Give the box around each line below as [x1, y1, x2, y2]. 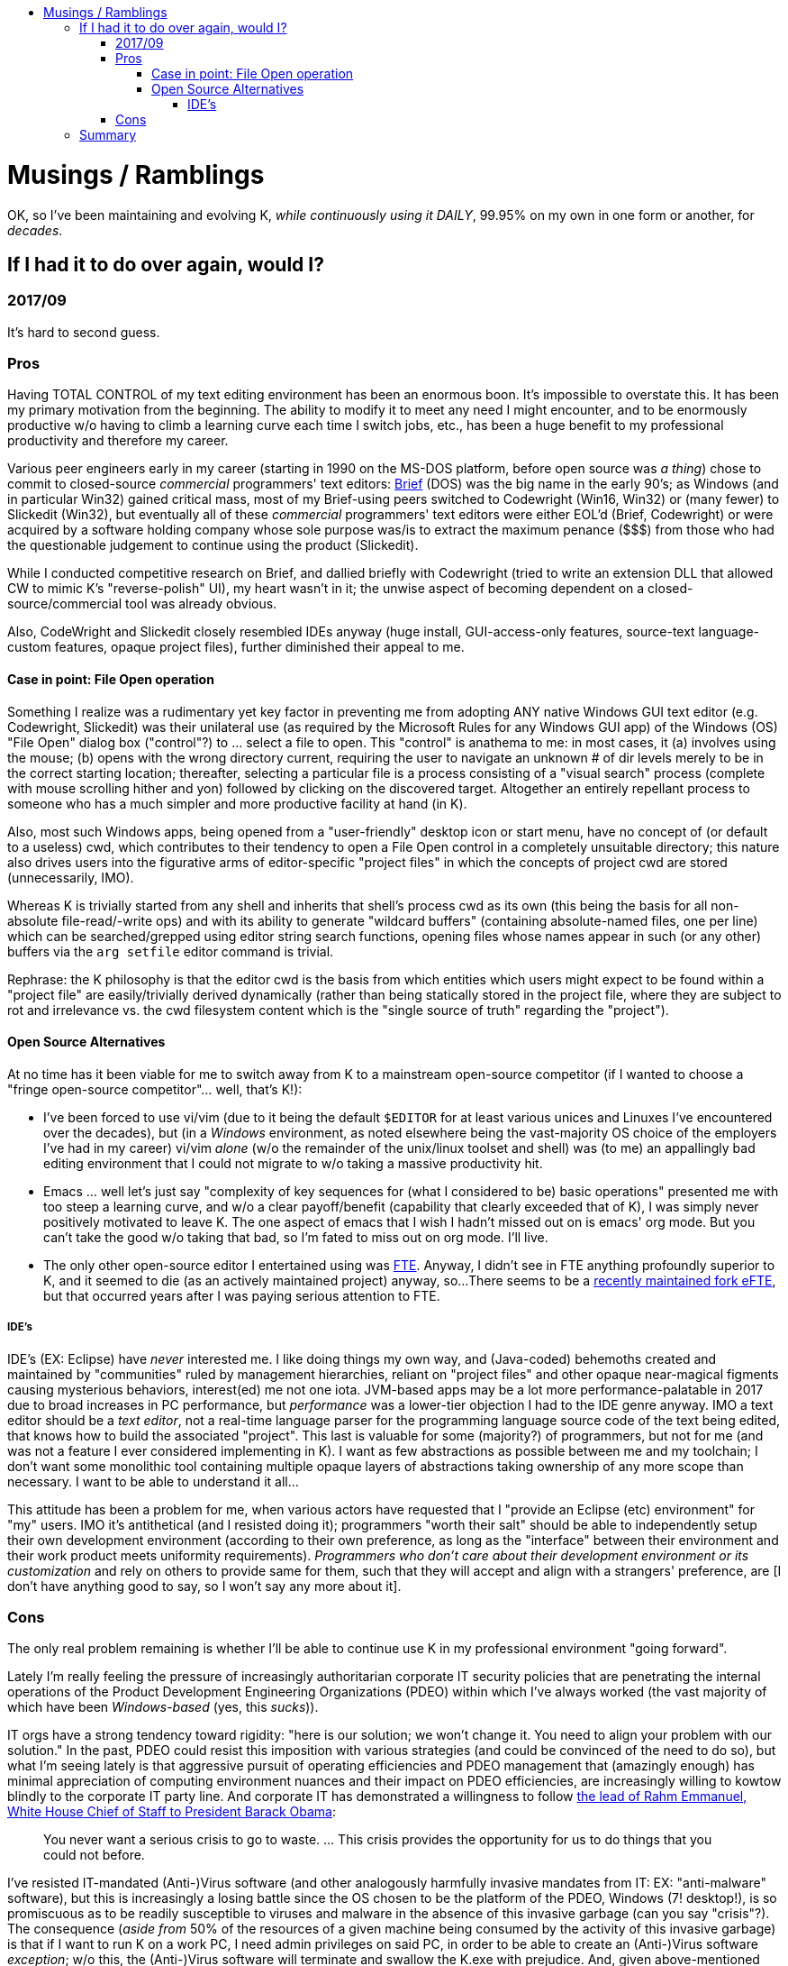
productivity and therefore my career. [7, 433, 229, 449]
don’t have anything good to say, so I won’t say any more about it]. [7, 1577, 402, 1594]
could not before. [43, 1847, 145, 1863]
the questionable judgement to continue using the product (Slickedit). [7, 537, 419, 553]
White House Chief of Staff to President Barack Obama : [7, 1804, 336, 1820]
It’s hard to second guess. [7, 324, 160, 340]
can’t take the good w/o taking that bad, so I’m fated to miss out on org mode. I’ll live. [43, 1229, 548, 1245]
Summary [79, 127, 137, 142]
